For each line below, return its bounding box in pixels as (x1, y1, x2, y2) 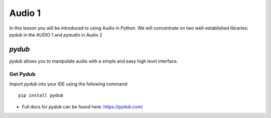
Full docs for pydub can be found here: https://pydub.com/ (22, 103, 144, 109)
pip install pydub (18, 92, 64, 98)
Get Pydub (9, 70, 36, 77)
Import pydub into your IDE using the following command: (9, 80, 128, 87)
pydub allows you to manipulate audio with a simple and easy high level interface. (9, 58, 178, 64)
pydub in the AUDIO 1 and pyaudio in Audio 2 (9, 31, 102, 37)
